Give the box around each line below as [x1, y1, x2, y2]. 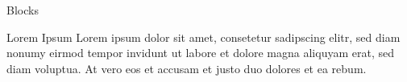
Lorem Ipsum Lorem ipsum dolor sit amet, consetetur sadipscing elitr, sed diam [6, 28, 401, 45]
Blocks [6, 2, 39, 18]
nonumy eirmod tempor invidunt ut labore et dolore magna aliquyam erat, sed [6, 44, 394, 61]
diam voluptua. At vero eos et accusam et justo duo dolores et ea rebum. [6, 59, 367, 76]
